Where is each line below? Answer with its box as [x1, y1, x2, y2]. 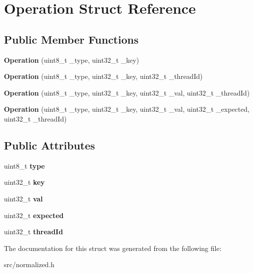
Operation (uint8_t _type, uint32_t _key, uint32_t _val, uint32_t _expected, [4, 104, 250, 114]
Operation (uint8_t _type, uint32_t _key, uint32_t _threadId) [4, 71, 203, 81]
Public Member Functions [4, 31, 139, 47]
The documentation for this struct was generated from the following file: [4, 243, 222, 253]
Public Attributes [4, 137, 95, 152]
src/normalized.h [4, 259, 55, 270]
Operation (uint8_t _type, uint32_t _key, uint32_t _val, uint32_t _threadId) [4, 87, 250, 98]
